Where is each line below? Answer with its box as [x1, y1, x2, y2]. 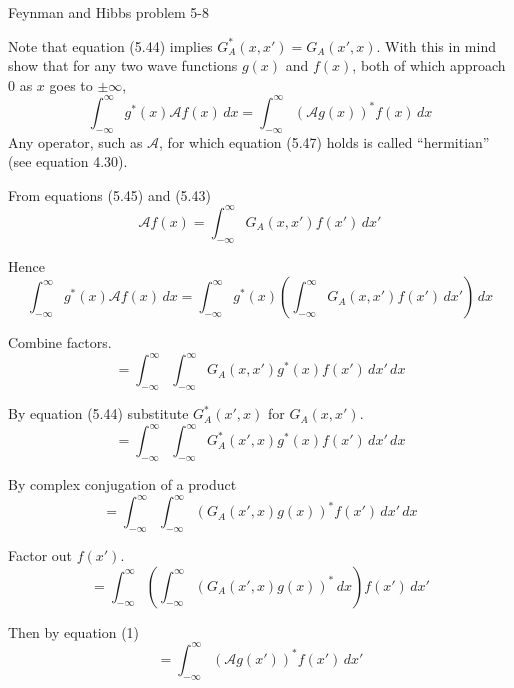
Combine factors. [8, 332, 112, 353]
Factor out [8, 545, 73, 566]
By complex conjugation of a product [8, 474, 237, 495]
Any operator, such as [8, 131, 143, 152]
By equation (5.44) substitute [8, 403, 189, 424]
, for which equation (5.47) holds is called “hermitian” [159, 131, 490, 152]
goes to [49, 74, 93, 95]
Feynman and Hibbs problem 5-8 [8, 2, 209, 22]
